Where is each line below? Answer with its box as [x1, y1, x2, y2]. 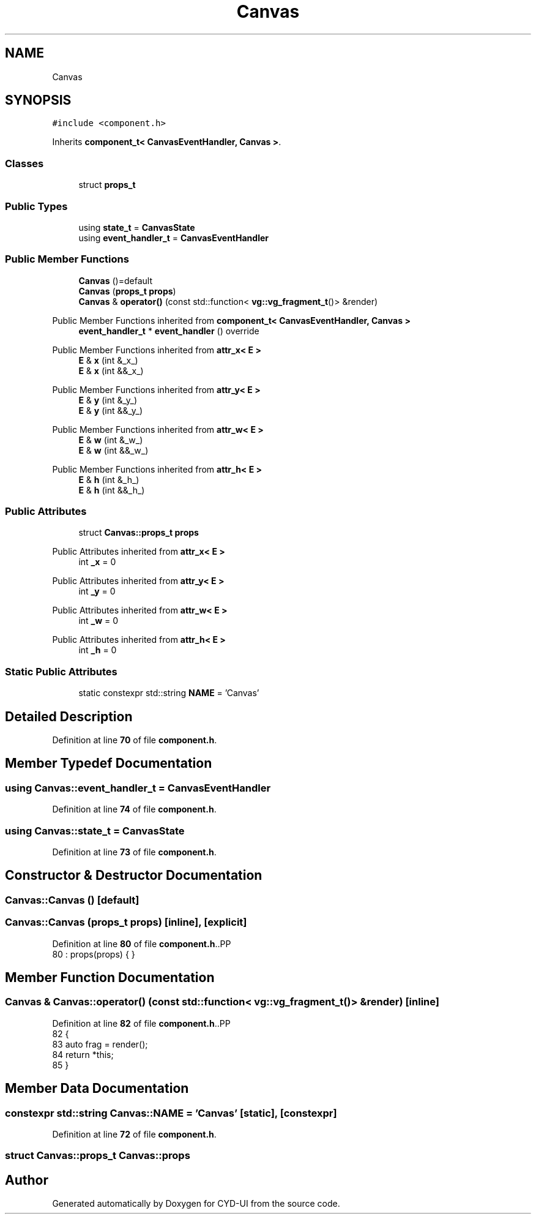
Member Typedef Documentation [5, 756, 212, 771]
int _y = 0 [78, 586, 116, 597]
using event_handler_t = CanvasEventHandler [78, 232, 269, 243]
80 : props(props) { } [52, 948, 135, 959]
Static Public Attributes [5, 665, 117, 678]
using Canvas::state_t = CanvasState [5, 824, 185, 837]
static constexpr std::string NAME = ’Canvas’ [78, 688, 259, 699]
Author [5, 1172, 48, 1188]
